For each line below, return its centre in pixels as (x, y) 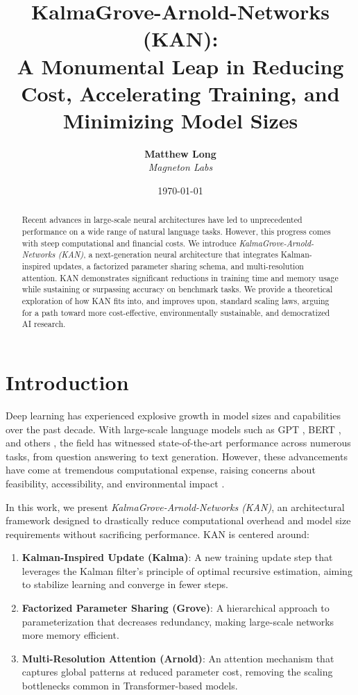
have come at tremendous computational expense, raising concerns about (161, 470)
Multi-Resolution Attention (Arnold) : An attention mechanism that (178, 658)
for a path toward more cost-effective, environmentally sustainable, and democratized (176, 312)
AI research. (44, 324)
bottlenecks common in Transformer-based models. (130, 686)
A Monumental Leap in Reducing (180, 66)
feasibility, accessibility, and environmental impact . (115, 483)
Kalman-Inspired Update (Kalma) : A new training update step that (177, 557)
